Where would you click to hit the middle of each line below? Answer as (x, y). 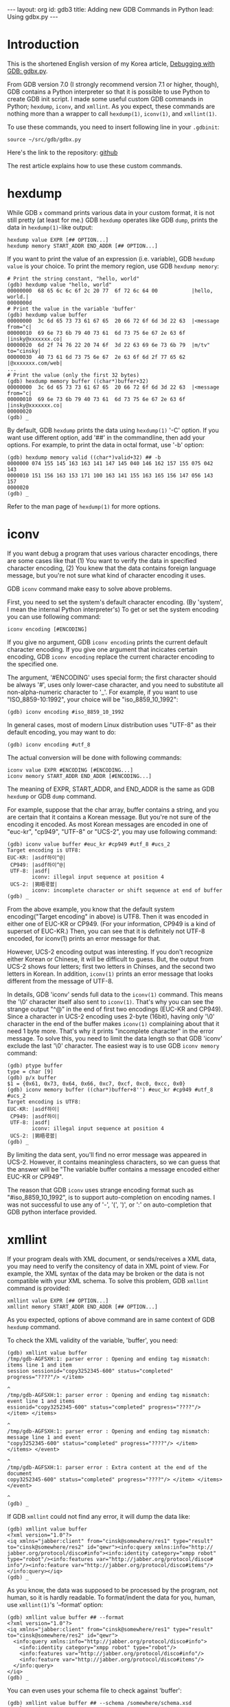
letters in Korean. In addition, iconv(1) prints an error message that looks (110, 974)
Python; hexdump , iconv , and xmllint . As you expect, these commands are (111, 106)
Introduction (43, 44)
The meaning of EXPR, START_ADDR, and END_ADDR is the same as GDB (111, 789)
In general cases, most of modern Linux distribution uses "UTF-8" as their (112, 724)
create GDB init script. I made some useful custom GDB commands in (105, 99)
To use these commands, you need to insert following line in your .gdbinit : (113, 127)
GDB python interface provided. (52, 1212)
